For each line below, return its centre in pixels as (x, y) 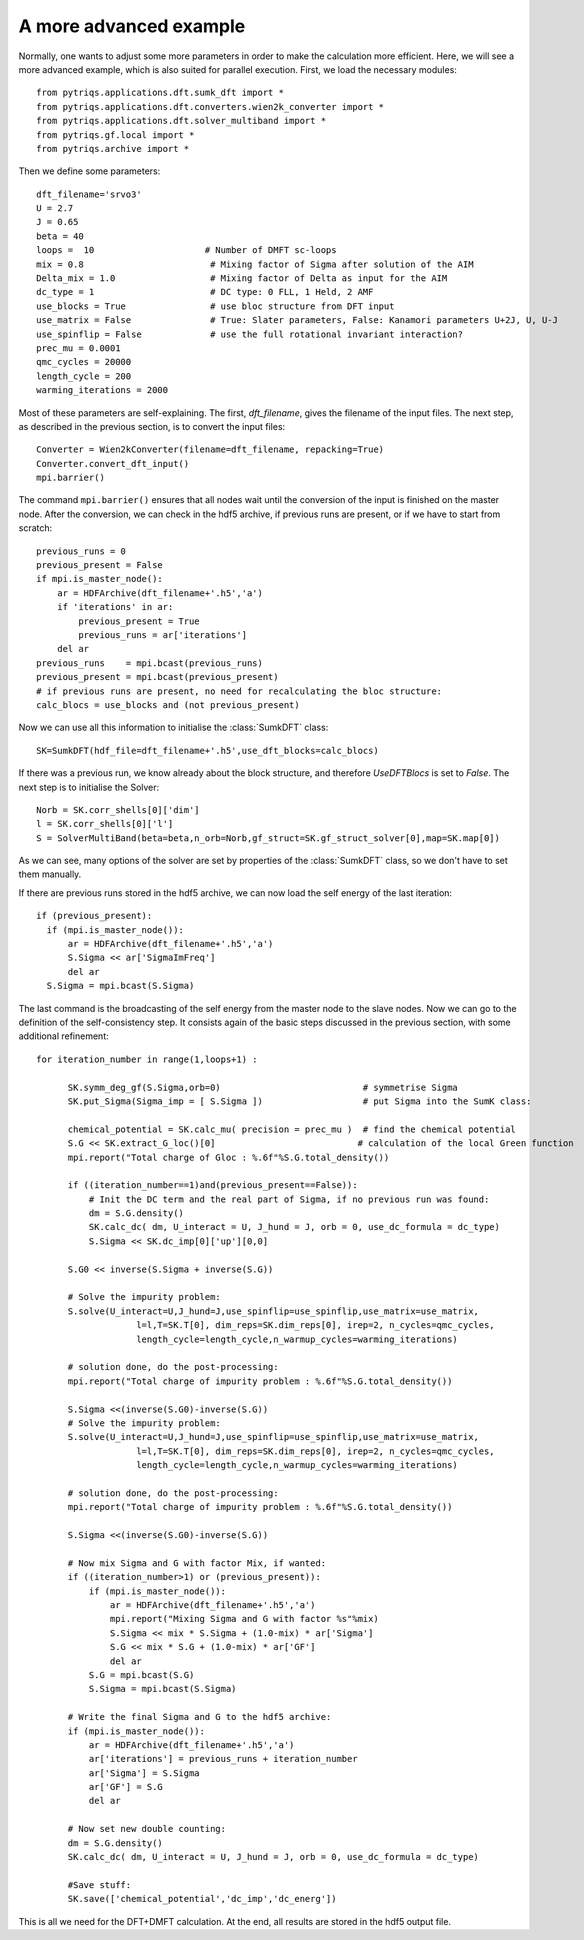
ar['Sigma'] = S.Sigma (144, 1773)
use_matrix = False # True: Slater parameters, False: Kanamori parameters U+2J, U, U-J (297, 320)
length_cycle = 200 (84, 376)
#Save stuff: (99, 1884)
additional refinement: (63, 1036)
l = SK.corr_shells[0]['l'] (105, 824)
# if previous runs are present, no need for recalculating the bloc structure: (239, 691)
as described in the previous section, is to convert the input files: (152, 426)
